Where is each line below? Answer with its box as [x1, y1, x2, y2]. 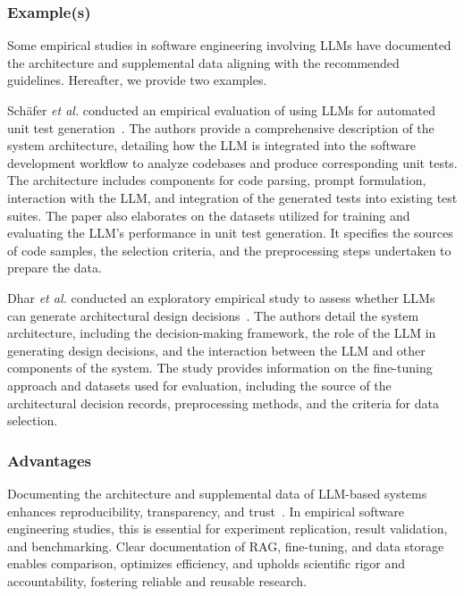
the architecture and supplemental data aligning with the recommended [7, 53, 400, 71]
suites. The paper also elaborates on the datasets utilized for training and [7, 206, 410, 224]
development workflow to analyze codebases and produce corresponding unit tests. [7, 153, 458, 172]
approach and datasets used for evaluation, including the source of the [7, 375, 392, 394]
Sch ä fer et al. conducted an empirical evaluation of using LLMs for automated [7, 101, 436, 119]
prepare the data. [7, 258, 102, 277]
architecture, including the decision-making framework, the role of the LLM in [7, 323, 436, 342]
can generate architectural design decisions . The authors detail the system [7, 306, 419, 324]
